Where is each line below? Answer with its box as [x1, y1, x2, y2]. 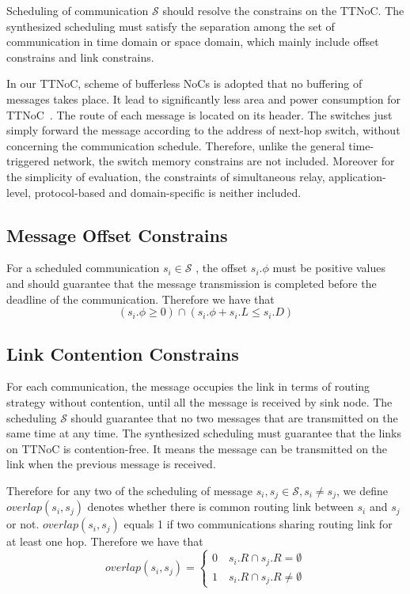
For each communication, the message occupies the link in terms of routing [6, 378, 370, 395]
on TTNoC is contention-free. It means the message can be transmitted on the [6, 440, 388, 456]
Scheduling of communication [6, 2, 149, 18]
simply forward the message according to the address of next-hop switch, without [6, 122, 401, 138]
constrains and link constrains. [6, 48, 154, 65]
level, [6, 183, 32, 200]
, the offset [196, 259, 248, 276]
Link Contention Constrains [6, 341, 239, 365]
